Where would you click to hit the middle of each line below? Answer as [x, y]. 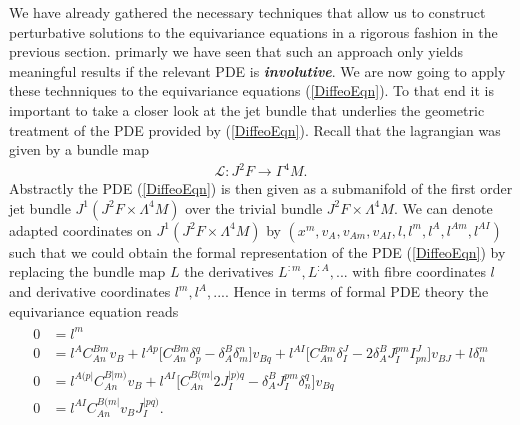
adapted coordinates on [80, 229]
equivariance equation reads [94, 310]
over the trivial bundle [254, 207]
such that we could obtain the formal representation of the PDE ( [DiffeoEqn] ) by [257, 251]
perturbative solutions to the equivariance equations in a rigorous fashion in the [253, 31]
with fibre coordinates [419, 271]
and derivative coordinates [90, 291]
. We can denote [443, 207]
